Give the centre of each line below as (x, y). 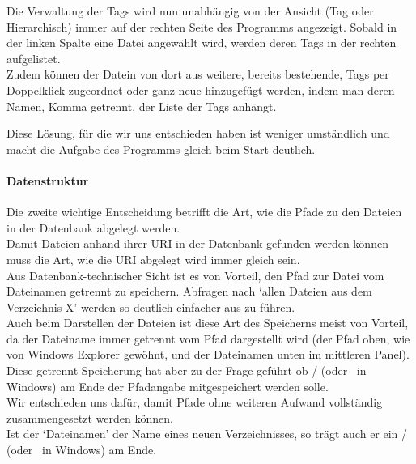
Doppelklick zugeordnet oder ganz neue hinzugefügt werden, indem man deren (201, 89)
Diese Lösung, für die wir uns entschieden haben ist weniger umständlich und (198, 133)
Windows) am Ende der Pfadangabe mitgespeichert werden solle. (168, 386)
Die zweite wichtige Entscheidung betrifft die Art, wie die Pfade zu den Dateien (204, 212)
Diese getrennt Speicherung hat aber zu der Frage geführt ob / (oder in (187, 370)
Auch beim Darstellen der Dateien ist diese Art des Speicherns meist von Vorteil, (208, 323)
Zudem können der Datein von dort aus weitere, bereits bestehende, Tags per (198, 74)
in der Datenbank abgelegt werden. (93, 227)
